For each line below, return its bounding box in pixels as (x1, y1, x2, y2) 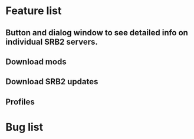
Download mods (5, 57, 67, 67)
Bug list (5, 120, 44, 134)
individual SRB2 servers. (5, 37, 98, 47)
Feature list (5, 4, 62, 18)
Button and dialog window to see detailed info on (5, 28, 188, 38)
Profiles (5, 97, 35, 107)
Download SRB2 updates (5, 77, 98, 87)
